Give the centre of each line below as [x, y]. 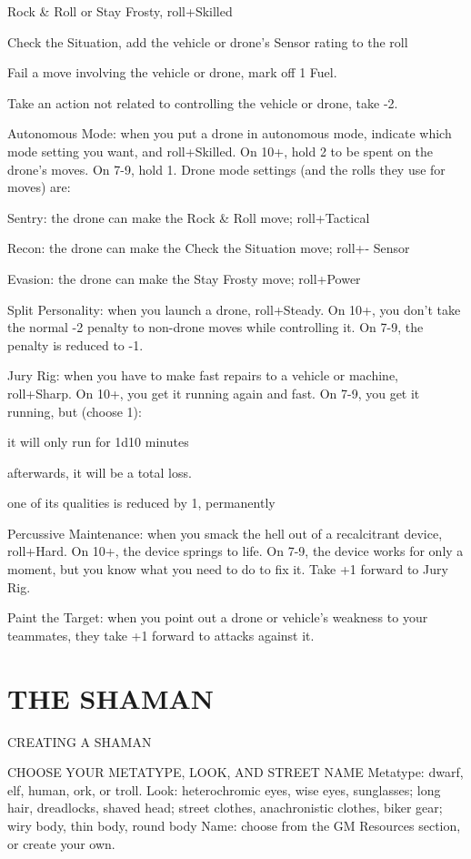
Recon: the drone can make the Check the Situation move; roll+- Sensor [209, 248]
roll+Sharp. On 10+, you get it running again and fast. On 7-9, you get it [214, 393]
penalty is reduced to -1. [75, 344]
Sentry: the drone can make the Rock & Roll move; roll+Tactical [189, 217]
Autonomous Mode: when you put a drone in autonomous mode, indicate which [230, 133]
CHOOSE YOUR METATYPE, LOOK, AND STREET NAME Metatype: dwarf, [235, 772]
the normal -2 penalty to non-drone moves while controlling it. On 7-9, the [215, 327]
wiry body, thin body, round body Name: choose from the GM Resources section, [234, 825]
